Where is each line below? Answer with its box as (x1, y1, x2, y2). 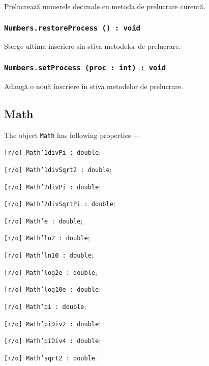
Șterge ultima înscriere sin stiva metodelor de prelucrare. (4, 41, 181, 51)
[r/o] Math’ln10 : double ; (4, 249, 94, 260)
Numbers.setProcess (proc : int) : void (4, 63, 166, 72)
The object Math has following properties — (4, 129, 141, 140)
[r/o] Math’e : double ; (4, 215, 83, 226)
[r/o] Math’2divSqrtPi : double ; (4, 198, 115, 209)
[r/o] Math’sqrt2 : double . (4, 352, 97, 363)
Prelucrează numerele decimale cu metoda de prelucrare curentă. (4, 1, 205, 11)
